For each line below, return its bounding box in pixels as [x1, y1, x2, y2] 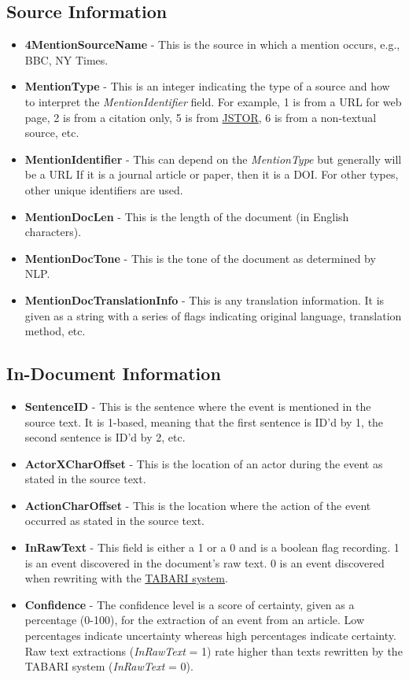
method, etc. [24, 323, 86, 339]
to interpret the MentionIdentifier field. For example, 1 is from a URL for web [24, 93, 402, 109]
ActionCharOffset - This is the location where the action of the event [24, 497, 371, 513]
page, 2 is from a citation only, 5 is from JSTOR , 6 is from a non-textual [24, 109, 377, 125]
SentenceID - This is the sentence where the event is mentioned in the [24, 397, 371, 414]
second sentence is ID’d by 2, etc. [24, 429, 186, 445]
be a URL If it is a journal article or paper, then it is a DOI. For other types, [24, 166, 399, 183]
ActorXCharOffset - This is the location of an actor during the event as [24, 455, 383, 471]
